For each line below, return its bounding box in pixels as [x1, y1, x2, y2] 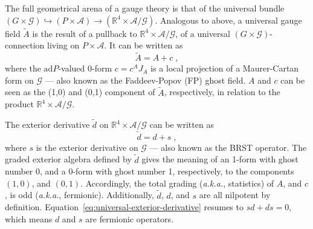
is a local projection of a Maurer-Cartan [150, 62, 299, 75]
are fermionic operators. [85, 212, 174, 225]
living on [47, 39, 80, 51]
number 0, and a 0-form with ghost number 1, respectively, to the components [5, 165, 294, 178]
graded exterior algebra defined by [5, 153, 132, 165]
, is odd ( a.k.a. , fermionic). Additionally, [5, 188, 154, 201]
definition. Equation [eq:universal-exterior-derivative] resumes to [5, 201, 244, 213]
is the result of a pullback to [32, 27, 137, 39]
